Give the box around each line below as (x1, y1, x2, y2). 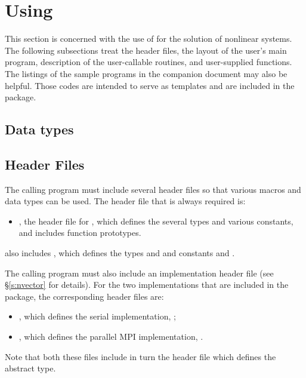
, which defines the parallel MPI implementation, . (18, 330, 203, 343)
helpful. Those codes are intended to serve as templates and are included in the (5, 79, 295, 91)
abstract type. (5, 362, 56, 374)
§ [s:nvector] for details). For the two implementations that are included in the (5, 278, 289, 291)
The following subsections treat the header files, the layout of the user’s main (5, 44, 287, 56)
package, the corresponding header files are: (5, 290, 164, 302)
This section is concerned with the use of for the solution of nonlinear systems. (5, 32, 292, 45)
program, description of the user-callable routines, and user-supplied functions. (5, 56, 292, 68)
